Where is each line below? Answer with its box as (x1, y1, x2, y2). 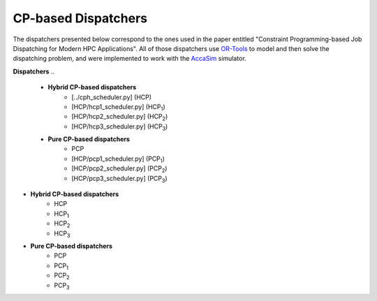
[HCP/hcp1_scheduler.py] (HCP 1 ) (71, 102, 165, 112)
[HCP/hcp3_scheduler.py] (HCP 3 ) (71, 122, 168, 132)
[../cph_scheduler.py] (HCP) (71, 93, 152, 101)
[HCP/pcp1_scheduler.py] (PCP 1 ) (71, 154, 165, 164)
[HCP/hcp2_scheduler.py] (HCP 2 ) (71, 112, 168, 122)
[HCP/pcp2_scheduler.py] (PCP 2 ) (71, 164, 168, 175)
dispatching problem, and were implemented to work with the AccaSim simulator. (13, 54, 247, 63)
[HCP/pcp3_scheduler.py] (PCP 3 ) (71, 174, 168, 184)
